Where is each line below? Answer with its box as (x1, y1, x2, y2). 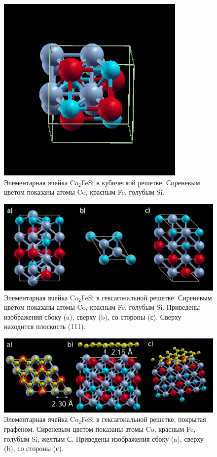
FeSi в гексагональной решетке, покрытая (81, 414, 206, 424)
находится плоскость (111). (4, 321, 86, 332)
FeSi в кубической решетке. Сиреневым (81, 177, 200, 187)
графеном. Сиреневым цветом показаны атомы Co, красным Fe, (4, 423, 196, 434)
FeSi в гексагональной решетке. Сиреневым (81, 292, 212, 302)
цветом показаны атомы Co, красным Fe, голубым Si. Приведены (4, 302, 200, 312)
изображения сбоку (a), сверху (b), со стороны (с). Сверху (4, 311, 181, 322)
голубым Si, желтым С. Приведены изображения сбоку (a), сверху (4, 433, 204, 444)
